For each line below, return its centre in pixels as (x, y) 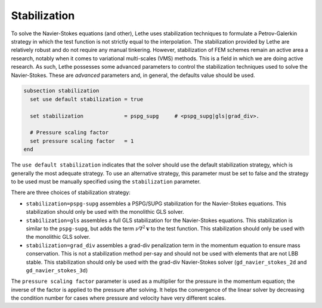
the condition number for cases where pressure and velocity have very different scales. (118, 298)
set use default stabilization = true (86, 99)
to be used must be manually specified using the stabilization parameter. (106, 181)
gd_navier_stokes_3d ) (57, 270)
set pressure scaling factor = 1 (82, 141)
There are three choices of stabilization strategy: (71, 192)
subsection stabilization (61, 91)
